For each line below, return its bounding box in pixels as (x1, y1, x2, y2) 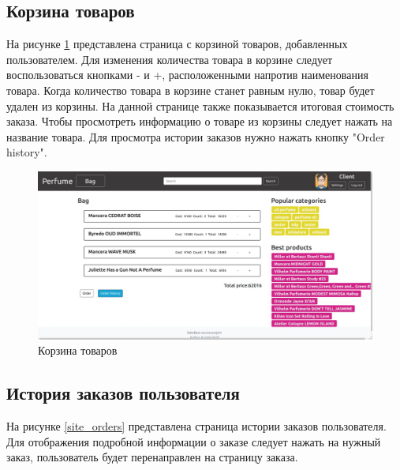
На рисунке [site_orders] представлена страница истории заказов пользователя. (6, 418, 387, 434)
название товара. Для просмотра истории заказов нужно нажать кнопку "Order (6, 128, 385, 145)
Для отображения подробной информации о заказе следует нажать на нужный (6, 433, 381, 449)
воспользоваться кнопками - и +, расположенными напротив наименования (6, 66, 368, 83)
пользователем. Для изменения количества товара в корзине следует (6, 51, 333, 67)
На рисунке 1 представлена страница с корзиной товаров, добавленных (6, 36, 348, 52)
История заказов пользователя (6, 381, 240, 405)
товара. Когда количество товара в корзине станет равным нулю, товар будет (6, 81, 375, 98)
